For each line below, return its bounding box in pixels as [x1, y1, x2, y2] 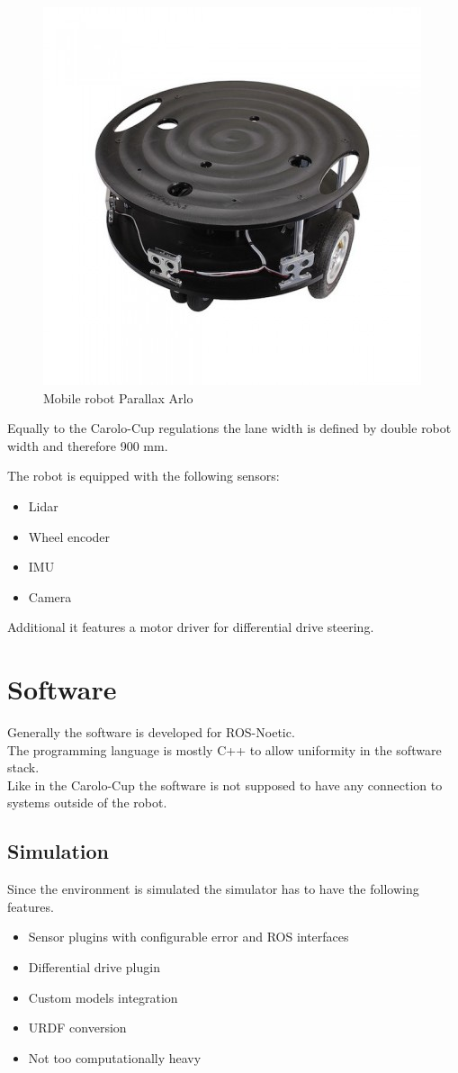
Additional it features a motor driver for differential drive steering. [7, 618, 374, 636]
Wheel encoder [28, 527, 111, 546]
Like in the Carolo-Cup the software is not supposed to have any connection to [7, 775, 443, 794]
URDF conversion [28, 1018, 127, 1037]
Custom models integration [28, 987, 178, 1006]
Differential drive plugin [28, 958, 160, 977]
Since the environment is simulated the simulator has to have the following [7, 879, 419, 898]
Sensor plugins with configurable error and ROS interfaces [28, 927, 349, 946]
